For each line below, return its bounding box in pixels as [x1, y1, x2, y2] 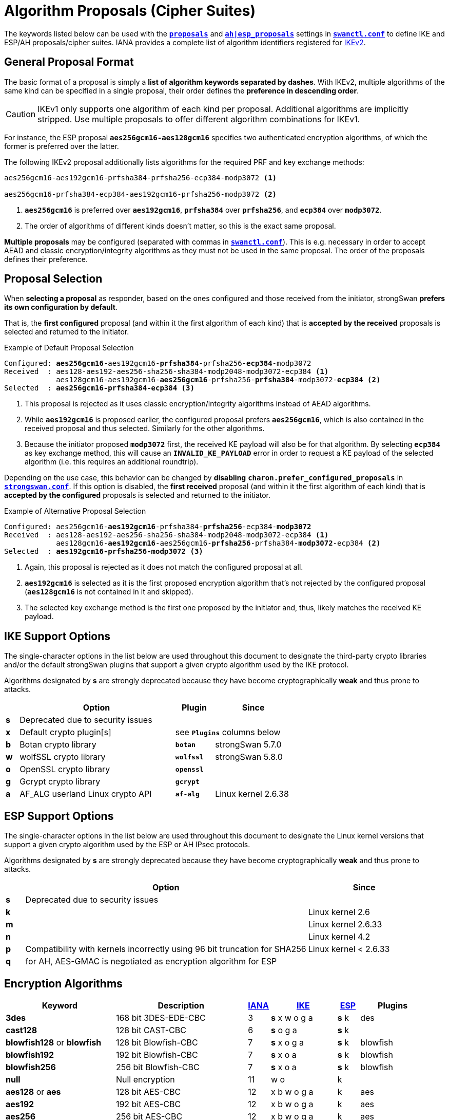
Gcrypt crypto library [19, 776, 101, 787]
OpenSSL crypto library [19, 764, 110, 775]
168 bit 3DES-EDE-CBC [115, 1012, 206, 1023]
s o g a [270, 1024, 297, 1035]
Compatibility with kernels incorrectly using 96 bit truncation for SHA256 [25, 944, 306, 955]
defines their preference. [4, 254, 88, 264]
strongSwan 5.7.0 [215, 739, 282, 750]
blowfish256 [6, 1061, 56, 1072]
